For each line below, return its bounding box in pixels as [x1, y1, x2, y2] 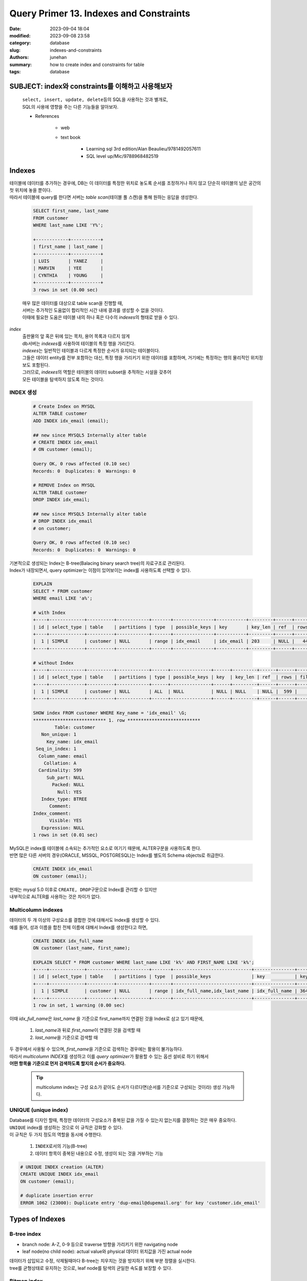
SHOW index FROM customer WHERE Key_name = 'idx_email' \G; [33, 710, 187, 716]
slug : [9, 47, 20, 53]
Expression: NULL [41, 825, 84, 831]
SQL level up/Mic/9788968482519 [86, 153, 159, 159]
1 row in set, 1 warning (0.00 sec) [33, 1002, 125, 1008]
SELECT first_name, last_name [33, 208, 109, 214]
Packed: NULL [52, 782, 84, 788]
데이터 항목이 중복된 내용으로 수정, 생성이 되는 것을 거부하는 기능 [35, 1150, 164, 1156]
